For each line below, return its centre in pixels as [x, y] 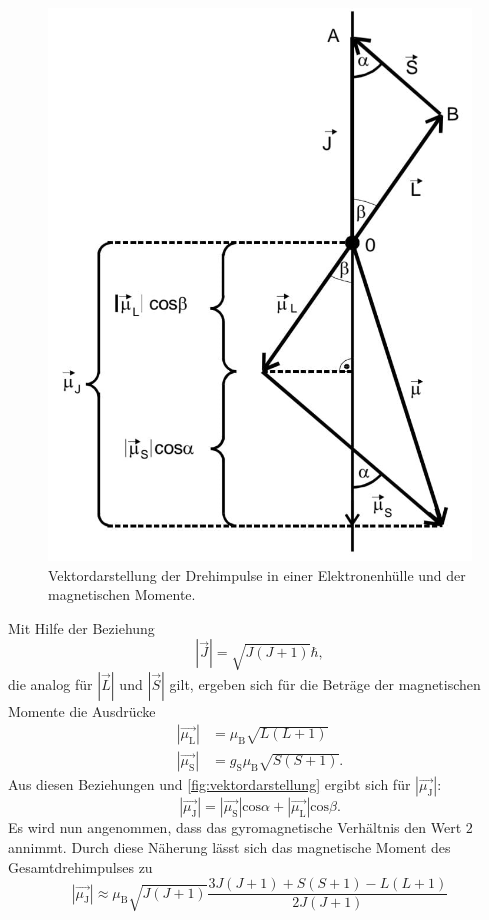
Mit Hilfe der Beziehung [81, 627]
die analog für [50, 683]
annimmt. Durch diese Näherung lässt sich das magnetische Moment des [229, 846]
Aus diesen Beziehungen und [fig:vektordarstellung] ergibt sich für [209, 784]
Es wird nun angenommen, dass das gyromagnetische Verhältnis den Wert [235, 827]
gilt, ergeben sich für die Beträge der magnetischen [325, 683]
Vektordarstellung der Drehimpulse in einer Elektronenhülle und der [257, 574]
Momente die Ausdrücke [82, 710]
